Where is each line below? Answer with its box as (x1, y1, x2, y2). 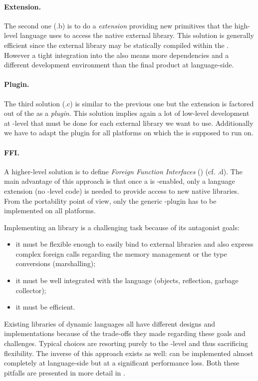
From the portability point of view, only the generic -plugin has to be (4, 195, 217, 206)
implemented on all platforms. (4, 205, 96, 216)
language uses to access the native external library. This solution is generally (19, 30, 254, 40)
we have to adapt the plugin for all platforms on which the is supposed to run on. (4, 127, 254, 138)
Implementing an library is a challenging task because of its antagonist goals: (4, 222, 240, 232)
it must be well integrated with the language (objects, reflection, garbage (15, 275, 239, 286)
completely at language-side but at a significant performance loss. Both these (4, 358, 240, 368)
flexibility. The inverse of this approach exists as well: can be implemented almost (4, 348, 254, 358)
